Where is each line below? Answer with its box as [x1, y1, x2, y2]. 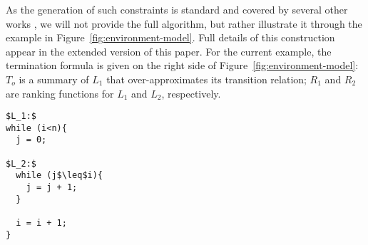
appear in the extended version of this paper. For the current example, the [6, 43, 332, 58]
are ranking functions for [6, 85, 114, 100]
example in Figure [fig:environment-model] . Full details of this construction [6, 30, 335, 45]
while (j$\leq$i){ [16, 170, 103, 181]
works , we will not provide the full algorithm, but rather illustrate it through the [6, 16, 362, 31]
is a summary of [19, 71, 89, 86]
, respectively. [161, 85, 221, 100]
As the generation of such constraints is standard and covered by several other [6, 2, 348, 16]
